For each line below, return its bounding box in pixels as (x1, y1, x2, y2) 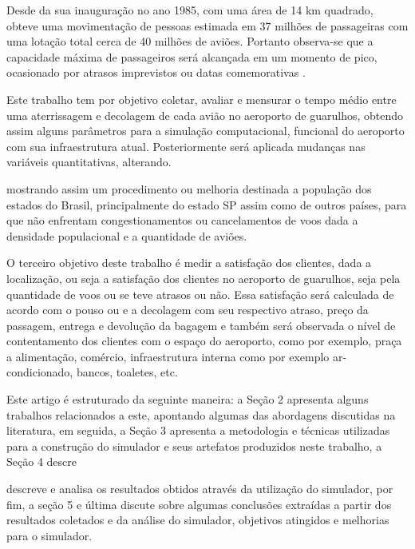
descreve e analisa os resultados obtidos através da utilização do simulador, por (6, 480, 393, 497)
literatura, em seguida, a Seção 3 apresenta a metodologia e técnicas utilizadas (6, 422, 390, 439)
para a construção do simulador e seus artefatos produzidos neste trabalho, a (6, 437, 382, 454)
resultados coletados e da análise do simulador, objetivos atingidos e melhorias (6, 511, 389, 528)
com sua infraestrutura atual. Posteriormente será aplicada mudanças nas (6, 137, 366, 154)
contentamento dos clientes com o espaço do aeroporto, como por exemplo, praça (6, 332, 402, 349)
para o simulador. (6, 527, 93, 543)
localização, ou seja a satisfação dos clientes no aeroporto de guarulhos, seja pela (6, 269, 401, 286)
